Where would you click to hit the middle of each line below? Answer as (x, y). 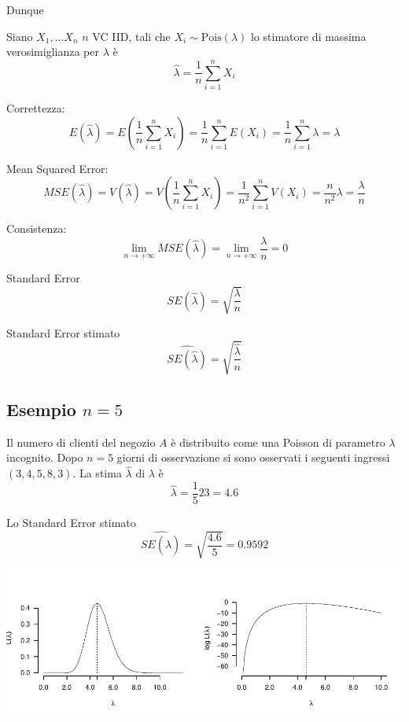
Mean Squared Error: (57, 168)
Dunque (25, 9)
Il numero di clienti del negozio (81, 442)
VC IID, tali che (131, 36)
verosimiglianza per (53, 52)
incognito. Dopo (45, 457)
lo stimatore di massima (308, 36)
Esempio (41, 409)
